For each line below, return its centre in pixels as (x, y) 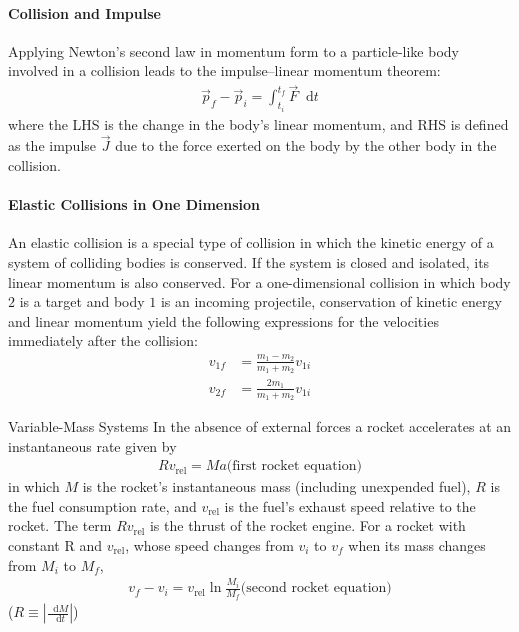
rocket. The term (60, 525)
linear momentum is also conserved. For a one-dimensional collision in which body (259, 281)
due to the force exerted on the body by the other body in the (306, 145)
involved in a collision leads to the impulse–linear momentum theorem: (224, 70)
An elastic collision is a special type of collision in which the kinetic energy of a (251, 242)
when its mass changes (417, 545)
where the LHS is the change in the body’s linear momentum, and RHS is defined (258, 123)
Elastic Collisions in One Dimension (134, 204)
